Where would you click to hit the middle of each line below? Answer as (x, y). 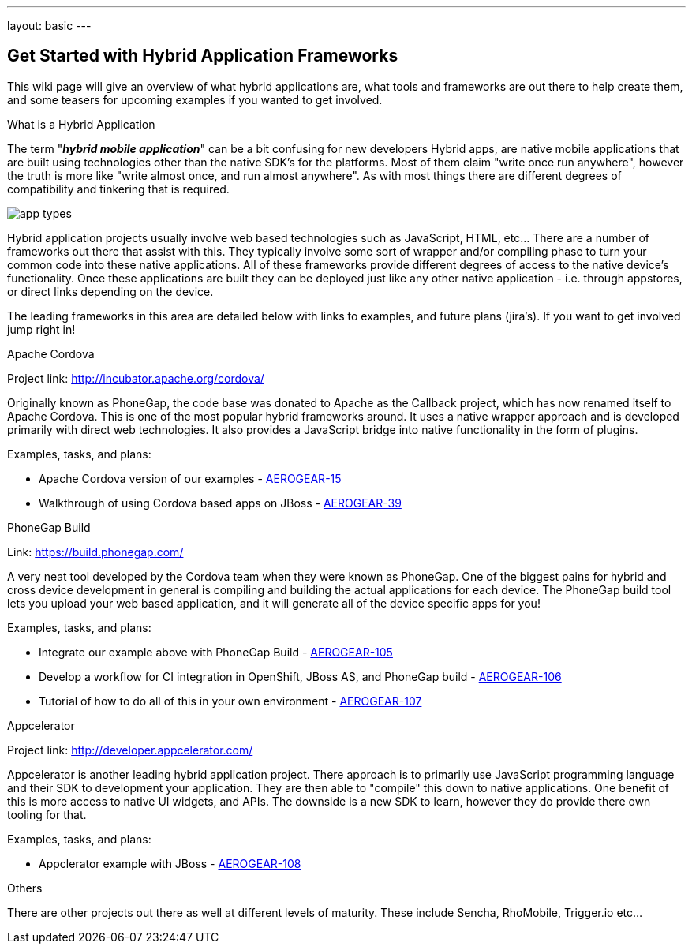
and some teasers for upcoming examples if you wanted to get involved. (195, 99)
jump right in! (41, 329)
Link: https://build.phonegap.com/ (95, 552)
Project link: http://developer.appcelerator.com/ (130, 750)
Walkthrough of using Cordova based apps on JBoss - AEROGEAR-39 (220, 503)
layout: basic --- (49, 26)
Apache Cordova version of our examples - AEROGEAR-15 (190, 478)
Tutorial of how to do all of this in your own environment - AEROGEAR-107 (230, 701)
